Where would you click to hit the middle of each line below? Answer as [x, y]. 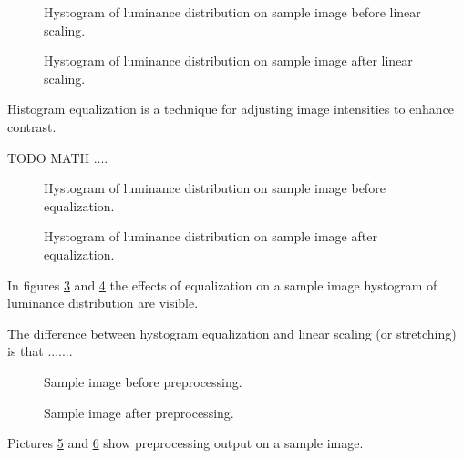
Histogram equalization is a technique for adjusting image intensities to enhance [231, 109]
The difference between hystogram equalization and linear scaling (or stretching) [232, 333]
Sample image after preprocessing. [139, 412]
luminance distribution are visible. [103, 303]
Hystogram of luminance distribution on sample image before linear [232, 12]
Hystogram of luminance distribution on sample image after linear [228, 61]
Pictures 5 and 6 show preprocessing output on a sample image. [185, 443]
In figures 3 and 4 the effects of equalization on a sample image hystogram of [222, 285]
